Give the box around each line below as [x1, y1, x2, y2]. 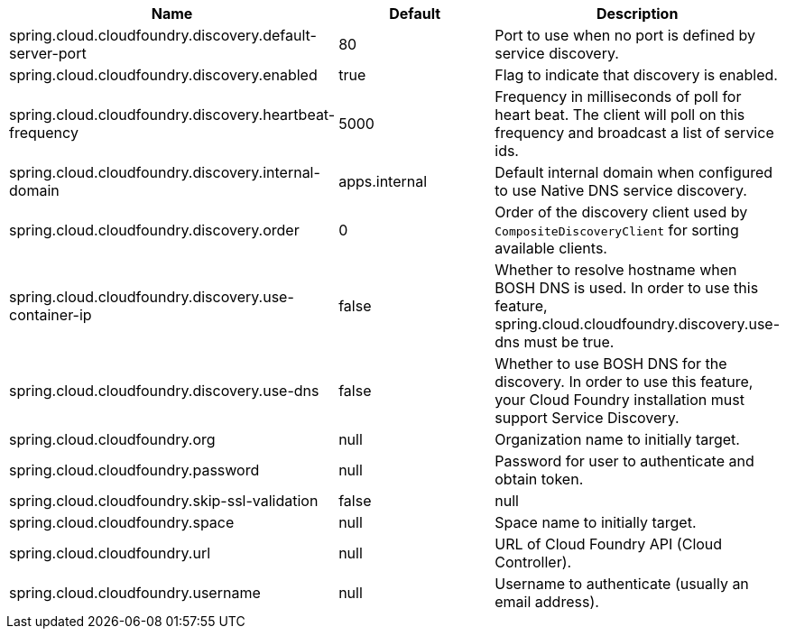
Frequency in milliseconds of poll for [495, 88, 742, 106]
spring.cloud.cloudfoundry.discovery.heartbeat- [9, 106, 336, 124]
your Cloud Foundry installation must [495, 391, 744, 409]
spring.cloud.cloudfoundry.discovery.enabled [9, 66, 318, 84]
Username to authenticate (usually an [495, 575, 749, 593]
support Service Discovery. [495, 409, 680, 427]
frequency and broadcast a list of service [495, 124, 774, 142]
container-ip [9, 306, 92, 324]
